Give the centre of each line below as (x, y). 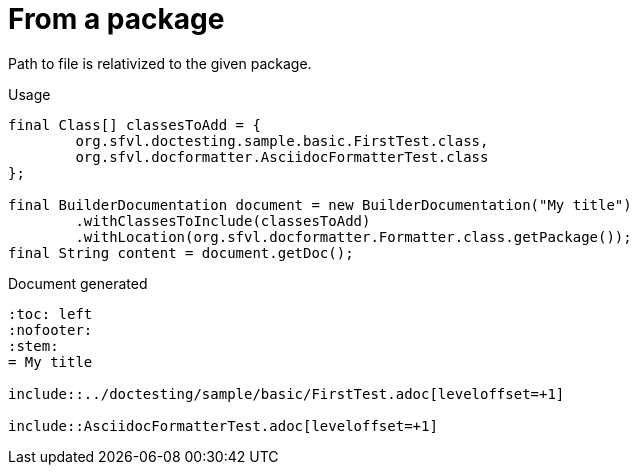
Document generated (78, 283)
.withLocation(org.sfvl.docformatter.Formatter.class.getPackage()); (353, 236)
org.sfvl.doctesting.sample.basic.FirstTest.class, (282, 140)
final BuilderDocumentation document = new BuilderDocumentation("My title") (320, 204)
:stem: (33, 345)
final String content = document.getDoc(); (181, 252)
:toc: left (50, 313)
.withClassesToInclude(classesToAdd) (223, 220)
